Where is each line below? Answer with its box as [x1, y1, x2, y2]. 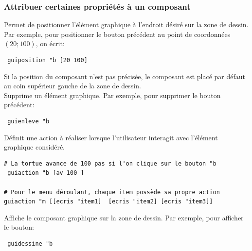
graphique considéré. [4, 142, 65, 152]
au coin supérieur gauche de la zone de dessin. [4, 81, 141, 91]
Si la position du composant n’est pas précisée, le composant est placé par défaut [4, 71, 246, 81]
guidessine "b [7, 240, 53, 247]
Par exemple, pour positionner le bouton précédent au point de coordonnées [4, 29, 231, 39]
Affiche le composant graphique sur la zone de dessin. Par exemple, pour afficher [4, 212, 244, 222]
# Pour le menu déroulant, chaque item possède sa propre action [4, 188, 220, 196]
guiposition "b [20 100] [7, 57, 88, 64]
